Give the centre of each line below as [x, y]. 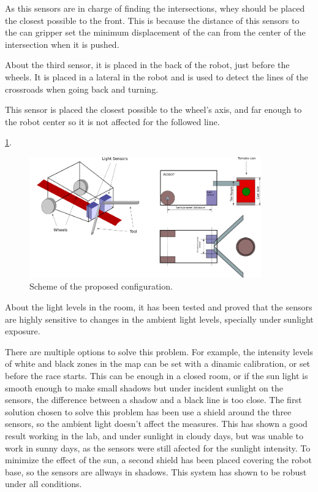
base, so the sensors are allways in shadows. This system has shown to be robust [156, 471]
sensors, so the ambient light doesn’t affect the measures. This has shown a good [156, 424]
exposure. [23, 331]
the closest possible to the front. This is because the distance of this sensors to [152, 20]
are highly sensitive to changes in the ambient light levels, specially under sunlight [159, 319]
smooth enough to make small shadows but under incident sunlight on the [144, 387]
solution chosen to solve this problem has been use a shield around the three [148, 411]
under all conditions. [44, 484]
